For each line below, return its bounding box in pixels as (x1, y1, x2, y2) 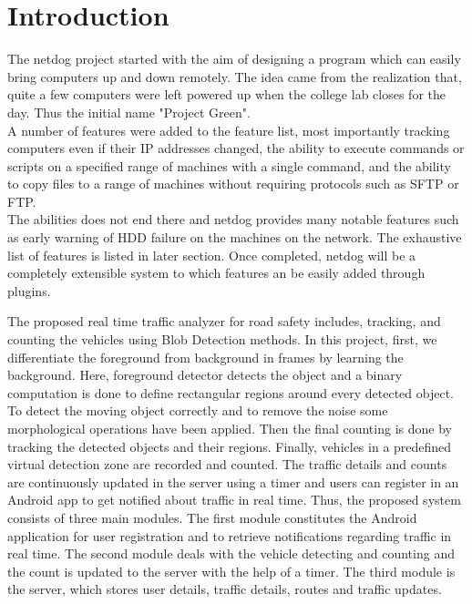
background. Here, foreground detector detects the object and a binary (7, 365, 403, 384)
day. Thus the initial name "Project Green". (7, 102, 251, 121)
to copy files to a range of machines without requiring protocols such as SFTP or (7, 174, 459, 193)
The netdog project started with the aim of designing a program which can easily (7, 49, 461, 68)
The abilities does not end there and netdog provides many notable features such (7, 210, 459, 229)
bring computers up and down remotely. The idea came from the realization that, (7, 67, 462, 86)
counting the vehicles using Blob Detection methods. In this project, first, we (7, 330, 437, 349)
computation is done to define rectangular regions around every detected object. (7, 383, 454, 402)
